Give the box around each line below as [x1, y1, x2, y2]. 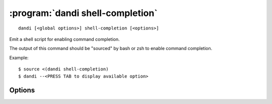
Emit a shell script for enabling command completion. [9, 36, 120, 42]
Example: [9, 54, 29, 60]
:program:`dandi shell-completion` [9, 7, 158, 18]
